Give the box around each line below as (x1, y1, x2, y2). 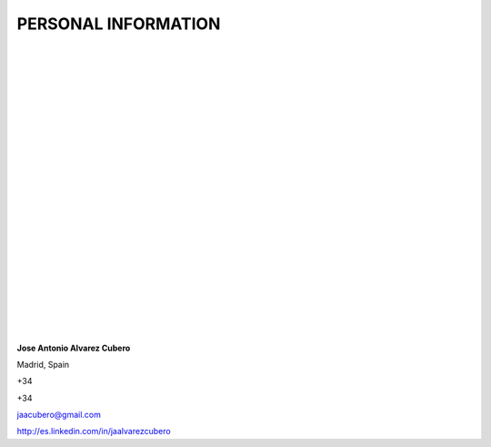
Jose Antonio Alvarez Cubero (16, 342, 131, 353)
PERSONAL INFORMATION (16, 14, 221, 34)
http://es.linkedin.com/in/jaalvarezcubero (16, 426, 172, 437)
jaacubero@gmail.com (16, 410, 102, 421)
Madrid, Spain (16, 359, 70, 370)
